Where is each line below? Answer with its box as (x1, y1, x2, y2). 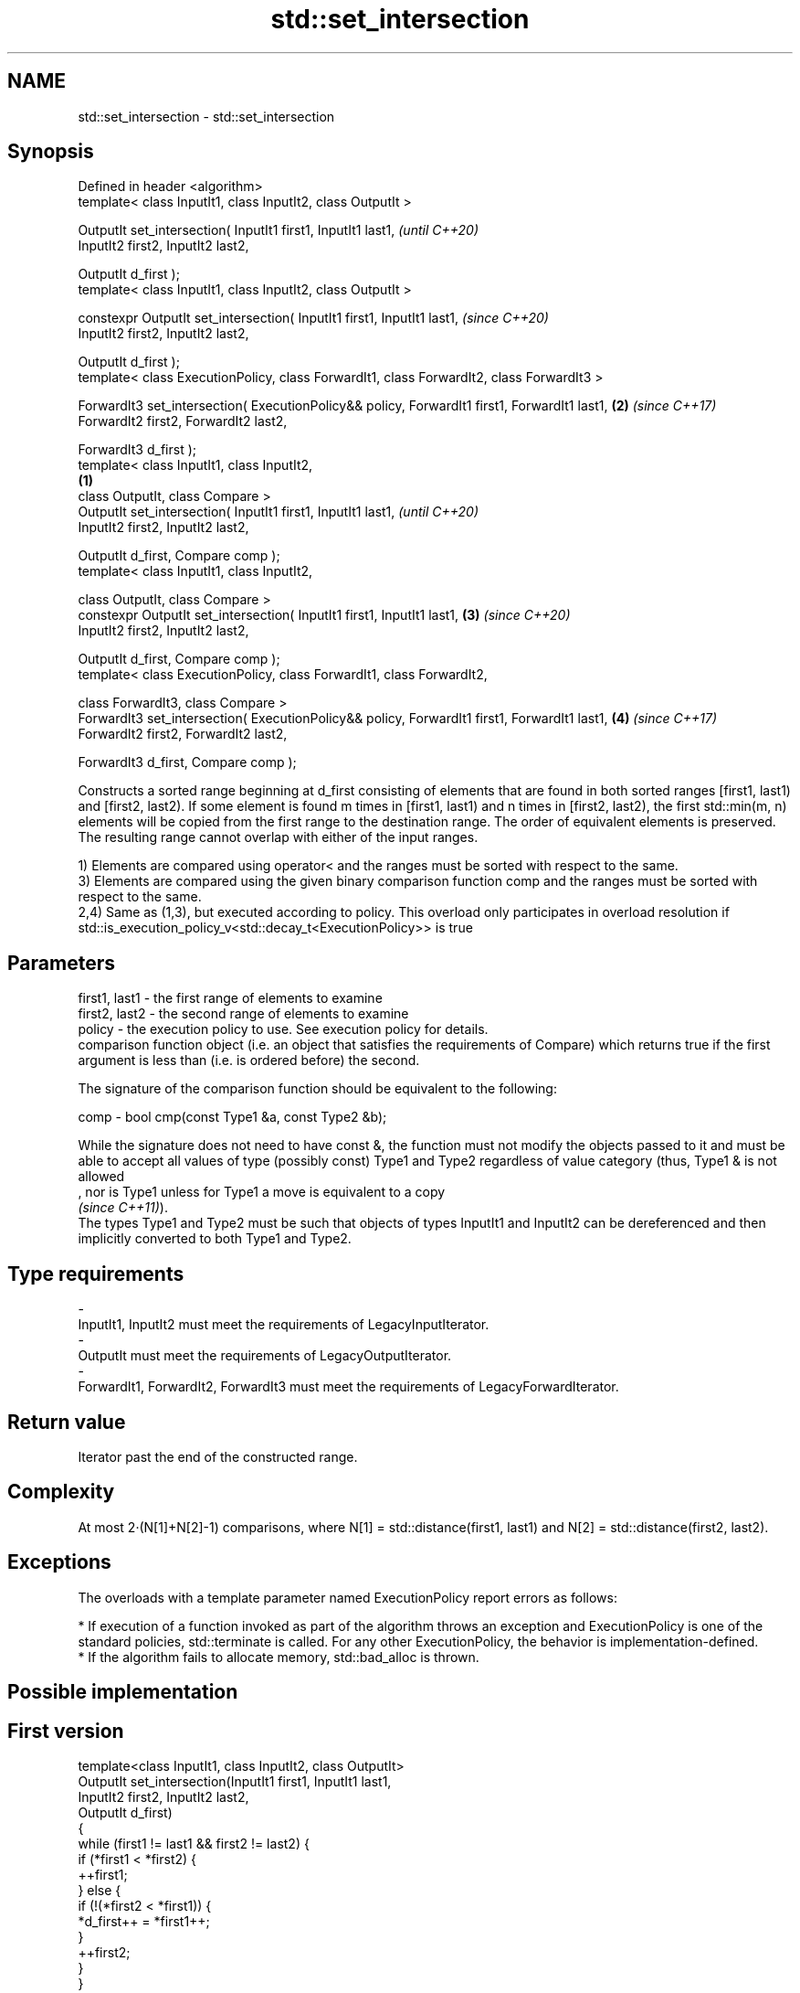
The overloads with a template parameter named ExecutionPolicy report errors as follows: (78, 1589, 617, 1605)
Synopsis (7, 140, 94, 164)
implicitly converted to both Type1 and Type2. (78, 1231, 352, 1247)
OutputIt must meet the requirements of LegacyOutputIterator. (78, 1348, 452, 1364)
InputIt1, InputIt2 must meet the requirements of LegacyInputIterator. (78, 1316, 489, 1333)
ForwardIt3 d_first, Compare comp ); (78, 754, 297, 771)
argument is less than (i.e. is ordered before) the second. (78, 1052, 420, 1069)
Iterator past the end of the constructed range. (78, 1448, 358, 1465)
